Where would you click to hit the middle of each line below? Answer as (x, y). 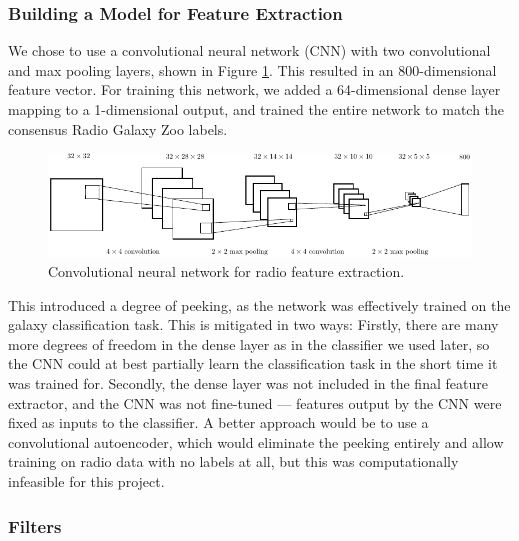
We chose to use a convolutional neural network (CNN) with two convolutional (249, 50)
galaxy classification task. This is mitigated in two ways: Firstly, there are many (253, 324)
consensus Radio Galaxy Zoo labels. (118, 128)
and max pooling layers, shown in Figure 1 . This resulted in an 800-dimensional (252, 69)
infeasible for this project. (86, 481)
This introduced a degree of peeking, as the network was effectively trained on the (259, 304)
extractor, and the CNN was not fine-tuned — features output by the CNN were (255, 402)
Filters (35, 525)
